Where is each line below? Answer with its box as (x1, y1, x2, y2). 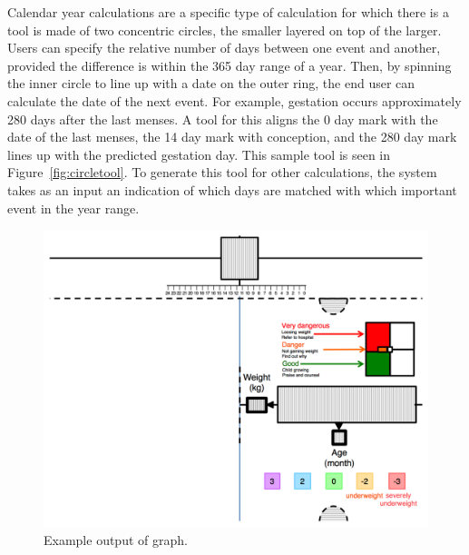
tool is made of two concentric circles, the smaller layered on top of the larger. (7, 20, 442, 39)
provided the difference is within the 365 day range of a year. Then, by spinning (7, 55, 452, 74)
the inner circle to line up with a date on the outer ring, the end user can (7, 74, 415, 93)
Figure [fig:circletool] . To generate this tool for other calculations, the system (7, 163, 437, 182)
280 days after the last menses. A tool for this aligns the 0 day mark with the (7, 109, 438, 128)
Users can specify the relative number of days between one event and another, (7, 38, 441, 57)
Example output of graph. (44, 530, 188, 549)
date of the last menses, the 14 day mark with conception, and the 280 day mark (7, 127, 457, 146)
